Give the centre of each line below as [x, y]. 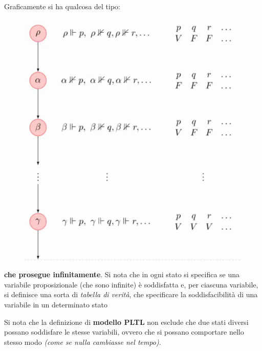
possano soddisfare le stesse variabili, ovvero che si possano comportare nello [124, 332]
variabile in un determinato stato [56, 304]
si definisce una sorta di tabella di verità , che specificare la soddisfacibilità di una [131, 294]
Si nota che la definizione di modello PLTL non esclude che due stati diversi [126, 322]
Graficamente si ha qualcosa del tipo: [62, 6]
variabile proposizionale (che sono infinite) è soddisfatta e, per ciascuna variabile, [131, 284]
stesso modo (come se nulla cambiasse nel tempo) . [83, 342]
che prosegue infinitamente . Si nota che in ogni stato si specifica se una [122, 274]
